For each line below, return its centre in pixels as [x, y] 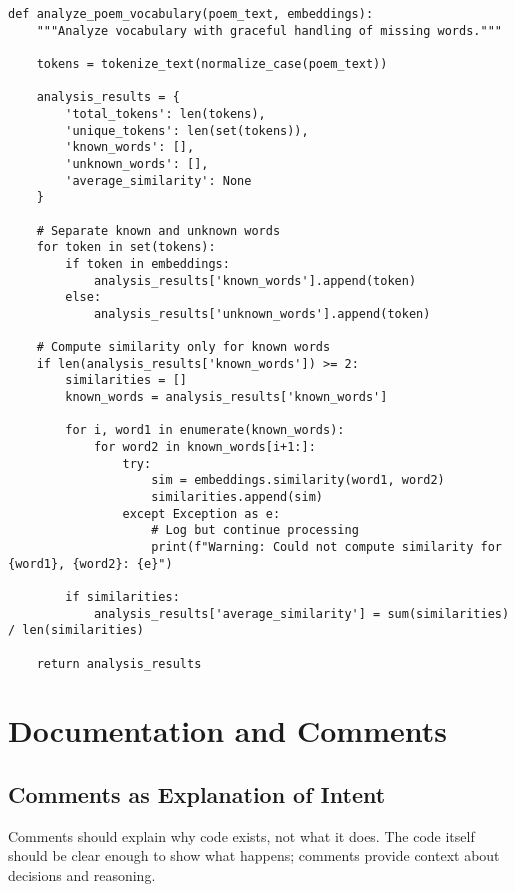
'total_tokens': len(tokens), [165, 113]
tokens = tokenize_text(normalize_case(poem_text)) [212, 63]
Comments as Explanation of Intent [197, 794]
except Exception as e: [201, 513]
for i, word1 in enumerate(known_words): [205, 430]
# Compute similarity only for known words [183, 347]
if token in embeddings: [147, 263]
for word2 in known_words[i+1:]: [204, 447]
